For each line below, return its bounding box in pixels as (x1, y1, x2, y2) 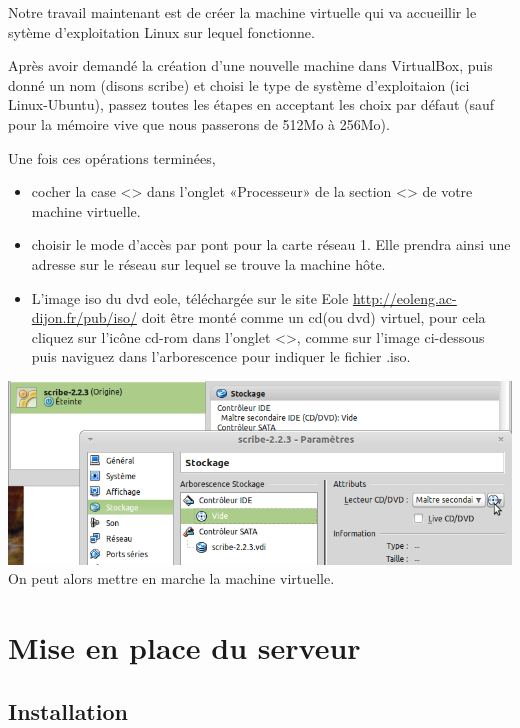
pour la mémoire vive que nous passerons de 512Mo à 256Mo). (8, 113, 390, 134)
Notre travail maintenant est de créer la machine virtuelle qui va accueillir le (8, 2, 477, 22)
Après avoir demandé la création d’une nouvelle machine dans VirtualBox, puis (8, 55, 493, 76)
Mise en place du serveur (8, 627, 361, 668)
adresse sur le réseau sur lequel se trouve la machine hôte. (31, 253, 386, 274)
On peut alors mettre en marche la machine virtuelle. (8, 568, 335, 589)
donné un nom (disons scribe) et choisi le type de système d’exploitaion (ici (8, 74, 470, 95)
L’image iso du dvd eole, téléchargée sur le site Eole (31, 287, 349, 308)
